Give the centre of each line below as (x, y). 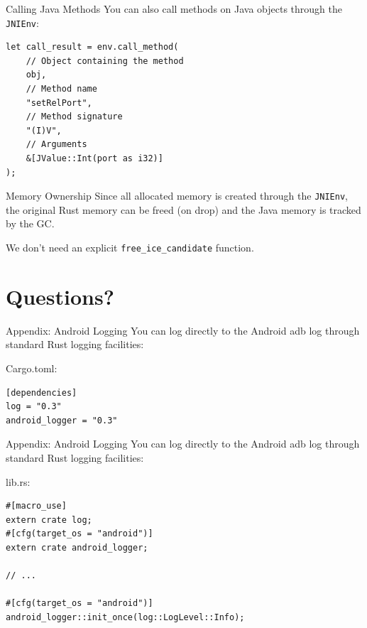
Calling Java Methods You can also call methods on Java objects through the (174, 9)
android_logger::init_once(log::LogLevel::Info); (125, 617)
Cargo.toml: (32, 368)
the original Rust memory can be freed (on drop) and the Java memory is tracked (183, 209)
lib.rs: (18, 481)
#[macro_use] (36, 506)
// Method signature (74, 117)
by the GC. (30, 223)
